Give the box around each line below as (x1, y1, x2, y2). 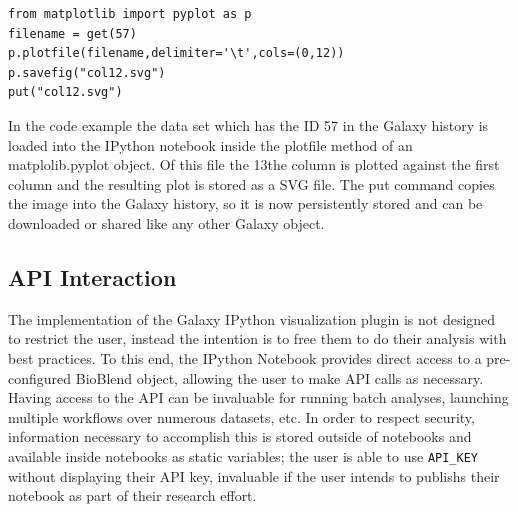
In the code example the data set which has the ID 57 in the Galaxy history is (8, 114, 489, 135)
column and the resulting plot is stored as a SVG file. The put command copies (8, 173, 495, 194)
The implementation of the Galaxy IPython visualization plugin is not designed (8, 308, 496, 329)
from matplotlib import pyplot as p (8, 7, 252, 21)
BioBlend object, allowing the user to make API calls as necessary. (75, 367, 484, 388)
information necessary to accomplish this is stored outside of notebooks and (8, 426, 472, 447)
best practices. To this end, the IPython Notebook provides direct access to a (8, 347, 482, 368)
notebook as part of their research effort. (8, 485, 257, 506)
